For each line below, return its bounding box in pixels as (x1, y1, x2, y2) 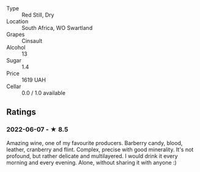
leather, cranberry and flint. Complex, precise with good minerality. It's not (6, 146, 194, 153)
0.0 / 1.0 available (21, 89, 66, 96)
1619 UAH (21, 77, 46, 83)
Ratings (6, 107, 37, 118)
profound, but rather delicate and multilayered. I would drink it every (6, 152, 178, 160)
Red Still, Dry (21, 11, 54, 18)
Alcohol (6, 44, 26, 51)
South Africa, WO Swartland (21, 24, 93, 31)
